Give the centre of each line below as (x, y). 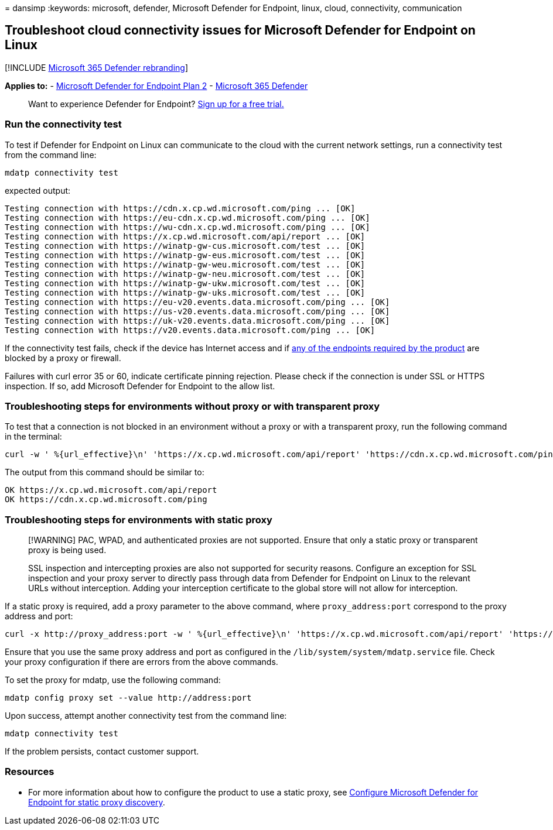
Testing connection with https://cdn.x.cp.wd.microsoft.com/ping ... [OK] (180, 208)
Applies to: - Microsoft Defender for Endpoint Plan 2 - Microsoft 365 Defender (156, 85)
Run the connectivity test (63, 124)
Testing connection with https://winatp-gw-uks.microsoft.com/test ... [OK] (185, 292)
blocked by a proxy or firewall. (63, 358)
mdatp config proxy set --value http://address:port (128, 698)
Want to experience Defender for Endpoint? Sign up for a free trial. (156, 104)
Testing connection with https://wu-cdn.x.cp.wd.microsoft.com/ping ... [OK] (187, 227)
